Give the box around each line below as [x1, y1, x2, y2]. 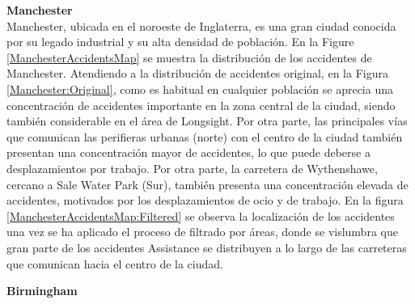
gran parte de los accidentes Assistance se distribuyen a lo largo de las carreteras [6, 239, 407, 255]
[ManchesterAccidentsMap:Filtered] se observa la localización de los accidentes [6, 207, 395, 224]
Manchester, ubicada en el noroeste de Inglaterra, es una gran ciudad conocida [6, 17, 396, 34]
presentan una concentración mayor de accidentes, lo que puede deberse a [6, 144, 371, 161]
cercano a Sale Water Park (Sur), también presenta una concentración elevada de [6, 175, 409, 192]
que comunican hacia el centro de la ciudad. [6, 255, 223, 272]
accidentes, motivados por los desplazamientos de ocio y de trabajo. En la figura [6, 192, 404, 209]
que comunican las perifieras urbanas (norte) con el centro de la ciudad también [6, 128, 403, 145]
